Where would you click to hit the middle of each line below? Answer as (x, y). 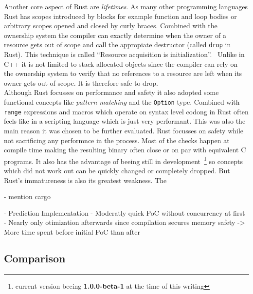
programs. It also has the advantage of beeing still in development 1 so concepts (123, 160)
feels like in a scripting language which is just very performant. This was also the (125, 121)
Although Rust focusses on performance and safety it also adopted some (111, 92)
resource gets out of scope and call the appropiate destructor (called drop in (117, 45)
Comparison (35, 258)
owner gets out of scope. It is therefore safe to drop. (81, 83)
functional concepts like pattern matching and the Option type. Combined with (122, 102)
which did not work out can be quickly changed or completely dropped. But (117, 170)
